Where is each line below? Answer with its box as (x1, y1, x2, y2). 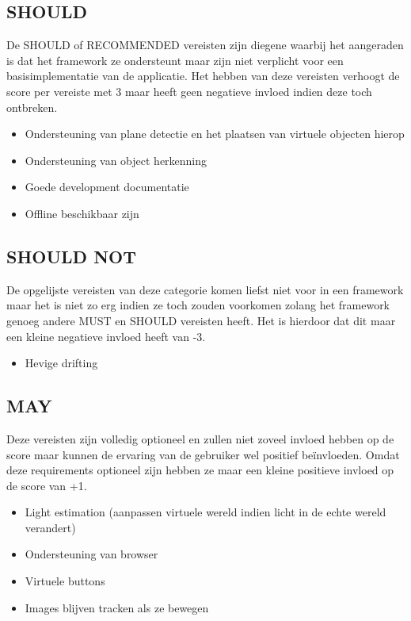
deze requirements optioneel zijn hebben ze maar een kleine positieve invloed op (6, 462, 394, 478)
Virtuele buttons (25, 573, 105, 589)
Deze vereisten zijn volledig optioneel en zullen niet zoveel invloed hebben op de (6, 430, 394, 447)
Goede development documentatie (25, 178, 189, 195)
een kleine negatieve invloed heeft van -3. (6, 328, 206, 344)
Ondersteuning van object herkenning (25, 151, 207, 168)
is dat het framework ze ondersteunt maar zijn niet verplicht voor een (6, 52, 344, 68)
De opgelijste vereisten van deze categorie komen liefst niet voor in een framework (6, 281, 404, 297)
